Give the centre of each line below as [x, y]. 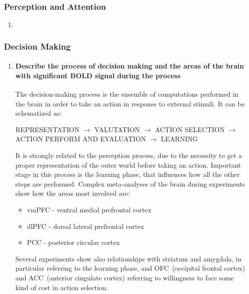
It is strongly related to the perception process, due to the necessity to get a [129, 155]
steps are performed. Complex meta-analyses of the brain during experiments [130, 183]
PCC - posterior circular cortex [73, 242]
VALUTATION [117, 129]
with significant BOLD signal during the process [98, 75]
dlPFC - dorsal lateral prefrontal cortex [85, 226]
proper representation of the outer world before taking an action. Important [128, 164]
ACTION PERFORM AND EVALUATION [81, 139]
